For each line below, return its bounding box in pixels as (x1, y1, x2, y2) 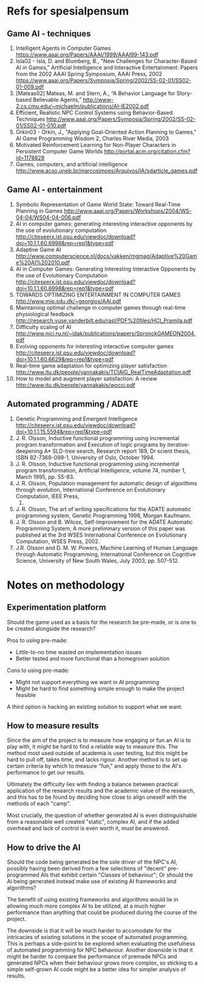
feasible (15, 691, 36, 699)
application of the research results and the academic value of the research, (7, 787, 195, 795)
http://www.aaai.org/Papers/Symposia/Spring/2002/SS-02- (46, 115, 196, 123)
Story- (176, 90, 192, 97)
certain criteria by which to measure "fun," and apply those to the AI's (7, 762, 182, 770)
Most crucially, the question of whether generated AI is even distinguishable (7, 812, 197, 819)
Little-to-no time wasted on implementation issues (15, 648, 142, 656)
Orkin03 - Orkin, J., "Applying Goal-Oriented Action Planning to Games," (15, 129, 197, 135)
